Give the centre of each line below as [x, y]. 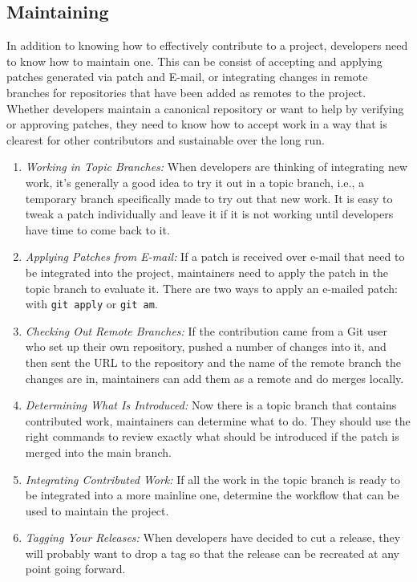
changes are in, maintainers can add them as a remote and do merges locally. [215, 378]
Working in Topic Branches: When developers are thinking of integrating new [217, 167]
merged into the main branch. [98, 452]
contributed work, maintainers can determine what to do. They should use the [218, 420]
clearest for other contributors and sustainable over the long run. [166, 139]
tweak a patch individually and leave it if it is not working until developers [209, 214]
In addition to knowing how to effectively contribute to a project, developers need [207, 45]
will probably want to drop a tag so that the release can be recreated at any [213, 553]
